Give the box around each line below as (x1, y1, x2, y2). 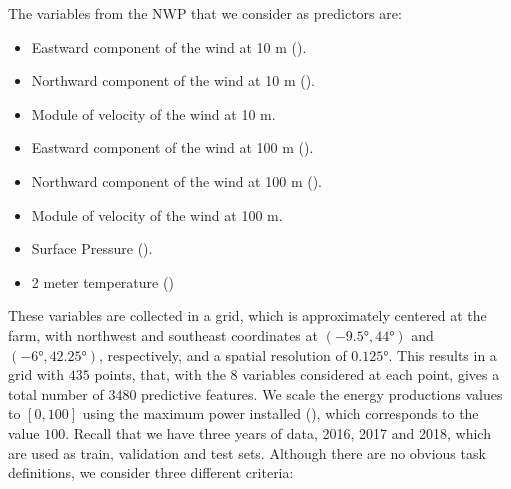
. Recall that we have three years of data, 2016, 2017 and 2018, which (65, 422, 491, 443)
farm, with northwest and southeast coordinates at (8, 324, 318, 345)
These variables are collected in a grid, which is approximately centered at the (8, 305, 487, 326)
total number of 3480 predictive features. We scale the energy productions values (8, 383, 503, 404)
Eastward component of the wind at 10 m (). (31, 36, 307, 57)
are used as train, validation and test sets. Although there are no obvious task (8, 442, 486, 463)
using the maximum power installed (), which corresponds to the (82, 403, 479, 424)
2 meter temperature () (31, 271, 174, 292)
